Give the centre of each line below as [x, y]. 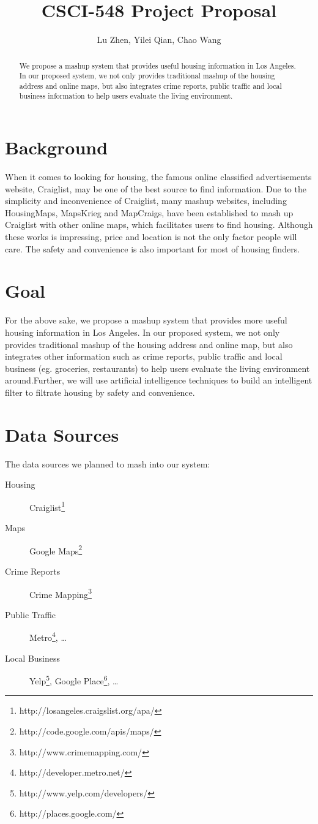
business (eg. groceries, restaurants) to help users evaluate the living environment [157, 368]
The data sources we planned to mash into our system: [108, 463]
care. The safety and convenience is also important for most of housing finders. [153, 248]
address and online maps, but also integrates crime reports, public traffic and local [150, 85]
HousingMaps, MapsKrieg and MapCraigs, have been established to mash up [149, 212]
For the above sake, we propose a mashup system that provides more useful [146, 320]
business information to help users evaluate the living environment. [126, 96]
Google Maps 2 [56, 550]
